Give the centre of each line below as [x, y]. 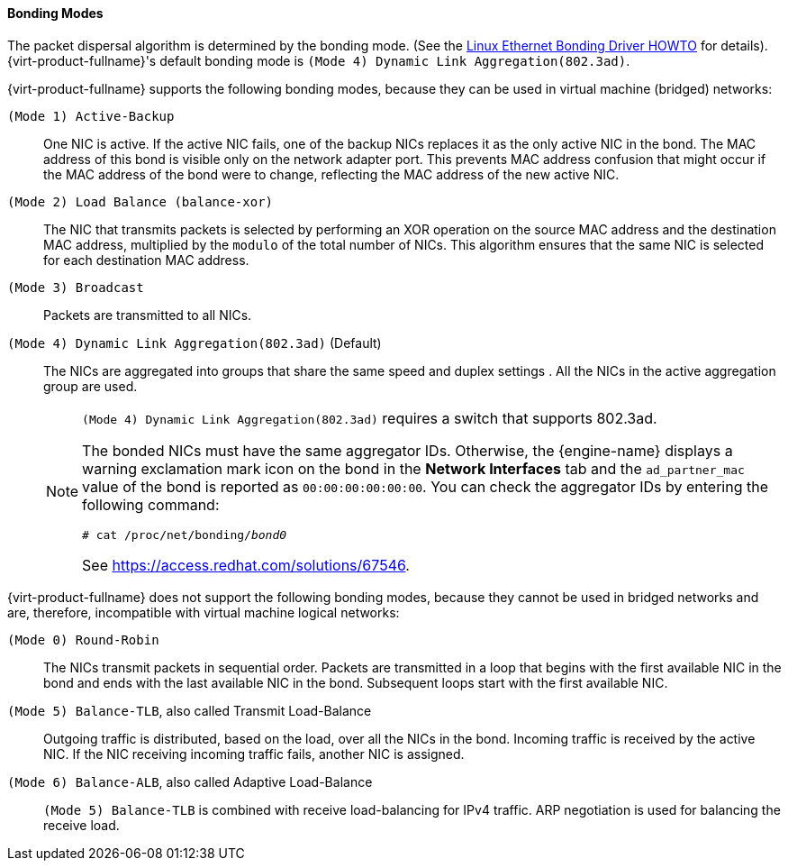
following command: [151, 504]
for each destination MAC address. [146, 260]
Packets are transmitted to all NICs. [148, 315]
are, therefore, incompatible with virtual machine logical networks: [204, 612]
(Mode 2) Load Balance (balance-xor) [140, 201]
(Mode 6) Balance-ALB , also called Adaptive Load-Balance [190, 781]
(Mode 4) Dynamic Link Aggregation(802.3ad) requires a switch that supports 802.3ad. [370, 418]
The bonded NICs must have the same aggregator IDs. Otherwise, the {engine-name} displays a [408, 450]
